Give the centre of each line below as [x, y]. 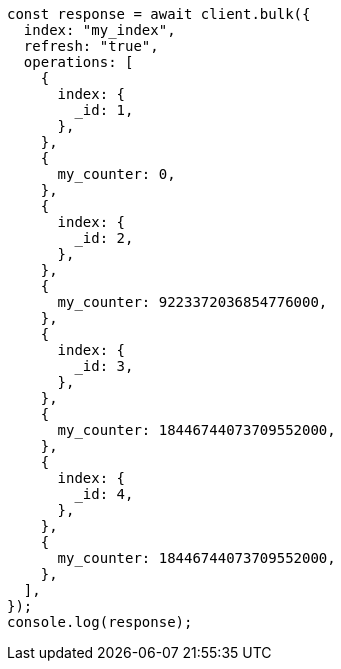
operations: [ [78, 62]
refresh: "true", [91, 46]
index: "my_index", [99, 30]
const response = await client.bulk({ [159, 14]
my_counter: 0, [116, 174]
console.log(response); [100, 622]
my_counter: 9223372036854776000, [192, 302]
